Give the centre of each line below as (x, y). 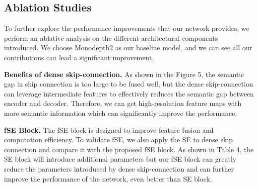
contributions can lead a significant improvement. (79, 57)
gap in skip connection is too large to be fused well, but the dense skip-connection (129, 84)
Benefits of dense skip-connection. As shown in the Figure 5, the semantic (124, 74)
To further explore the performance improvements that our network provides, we (127, 28)
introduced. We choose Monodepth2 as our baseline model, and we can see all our (128, 47)
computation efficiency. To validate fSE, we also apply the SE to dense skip (119, 140)
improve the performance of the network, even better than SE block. (108, 178)
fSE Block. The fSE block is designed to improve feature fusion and (109, 130)
